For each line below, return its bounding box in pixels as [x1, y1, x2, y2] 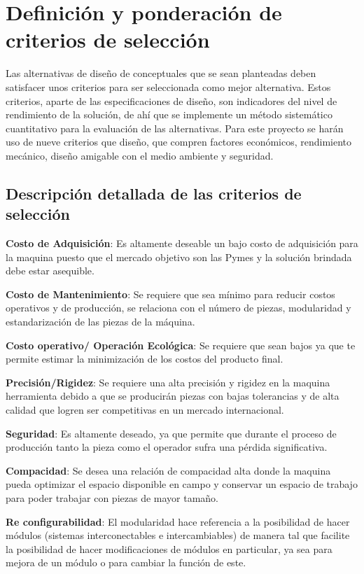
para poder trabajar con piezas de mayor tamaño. [6, 490, 219, 505]
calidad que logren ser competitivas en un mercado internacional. [6, 402, 284, 416]
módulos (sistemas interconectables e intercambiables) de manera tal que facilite [6, 528, 350, 542]
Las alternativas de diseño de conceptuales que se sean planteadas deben [6, 66, 316, 80]
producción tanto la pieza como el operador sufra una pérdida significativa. [6, 440, 328, 454]
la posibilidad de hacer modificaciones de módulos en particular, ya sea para [6, 541, 332, 556]
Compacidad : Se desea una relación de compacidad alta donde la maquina [6, 463, 331, 477]
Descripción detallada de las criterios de [6, 182, 302, 204]
